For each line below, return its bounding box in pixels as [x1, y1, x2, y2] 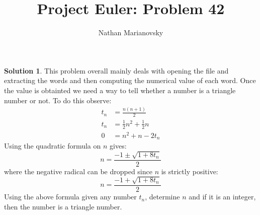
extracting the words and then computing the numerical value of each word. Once [4, 75, 256, 86]
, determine [145, 191, 180, 202]
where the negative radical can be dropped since [4, 166, 152, 176]
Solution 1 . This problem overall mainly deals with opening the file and [4, 65, 229, 76]
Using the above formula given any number [4, 191, 137, 202]
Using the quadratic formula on [4, 140, 101, 151]
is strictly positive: [161, 166, 218, 176]
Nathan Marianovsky [98, 27, 163, 38]
